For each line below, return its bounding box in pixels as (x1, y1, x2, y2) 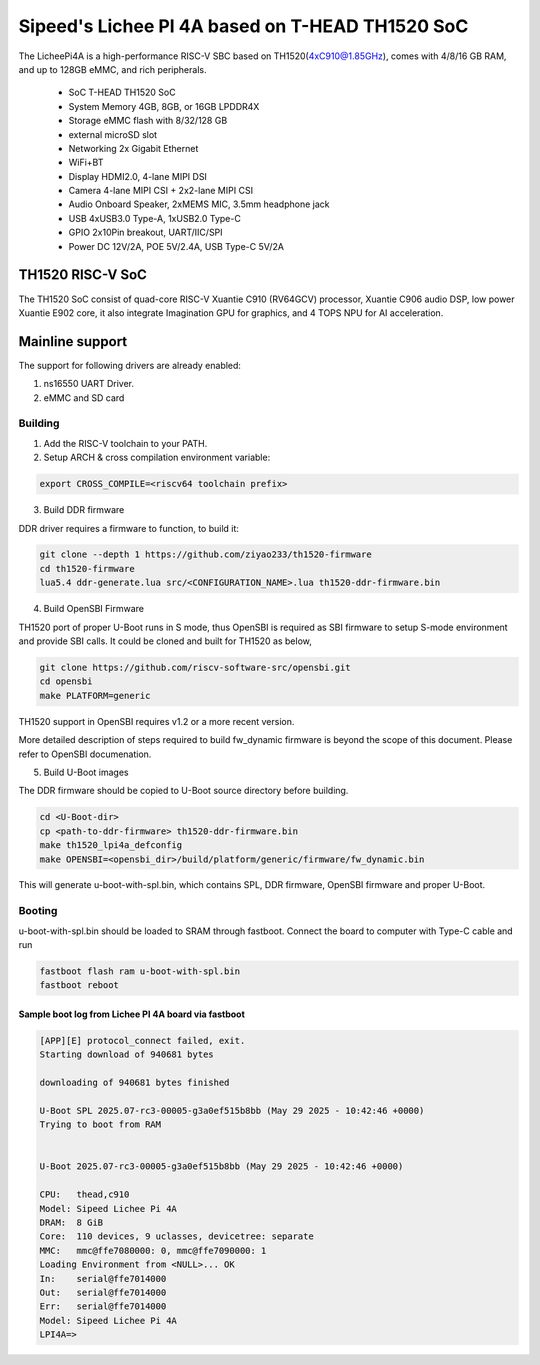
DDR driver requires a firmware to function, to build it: (18, 522, 240, 534)
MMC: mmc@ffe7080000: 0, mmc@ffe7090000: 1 (39, 1245, 267, 1256)
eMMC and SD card (43, 391, 125, 404)
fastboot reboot (39, 980, 120, 991)
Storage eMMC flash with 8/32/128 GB (68, 115, 228, 127)
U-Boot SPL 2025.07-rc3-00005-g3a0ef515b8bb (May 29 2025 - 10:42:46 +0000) (39, 1105, 425, 1116)
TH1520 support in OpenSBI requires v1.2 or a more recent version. (18, 715, 295, 727)
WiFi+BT (68, 156, 104, 169)
